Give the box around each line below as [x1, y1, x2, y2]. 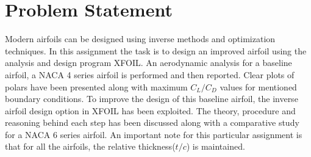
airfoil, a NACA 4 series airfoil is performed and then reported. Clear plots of [5, 68, 295, 81]
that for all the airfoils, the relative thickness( [5, 140, 176, 153]
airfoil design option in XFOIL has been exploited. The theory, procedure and [5, 104, 296, 117]
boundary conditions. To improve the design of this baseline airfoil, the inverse [5, 92, 298, 105]
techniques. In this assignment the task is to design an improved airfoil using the [5, 44, 307, 57]
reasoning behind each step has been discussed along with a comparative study [5, 116, 299, 129]
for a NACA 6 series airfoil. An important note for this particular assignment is [5, 128, 302, 141]
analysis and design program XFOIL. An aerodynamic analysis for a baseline [5, 56, 292, 69]
